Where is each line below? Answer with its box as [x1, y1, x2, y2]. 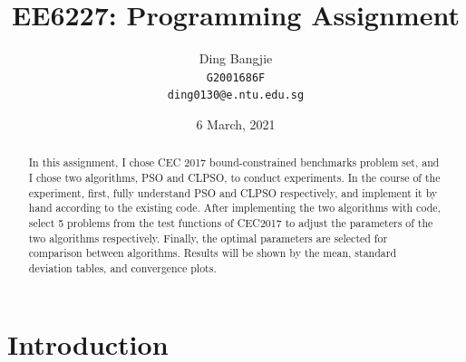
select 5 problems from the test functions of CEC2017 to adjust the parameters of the [28, 215, 433, 231]
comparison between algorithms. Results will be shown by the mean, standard [28, 245, 397, 261]
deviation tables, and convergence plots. [28, 261, 217, 276]
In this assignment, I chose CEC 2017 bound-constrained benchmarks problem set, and [28, 155, 440, 170]
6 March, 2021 [196, 115, 276, 134]
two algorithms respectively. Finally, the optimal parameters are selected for [28, 230, 388, 245]
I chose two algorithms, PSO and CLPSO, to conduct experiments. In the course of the [28, 170, 441, 186]
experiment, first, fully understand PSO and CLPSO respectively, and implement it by [28, 185, 438, 200]
